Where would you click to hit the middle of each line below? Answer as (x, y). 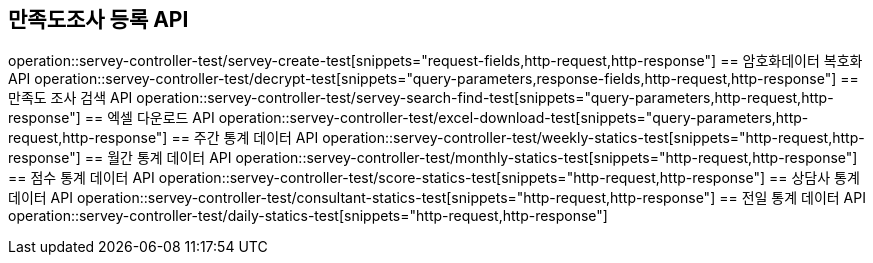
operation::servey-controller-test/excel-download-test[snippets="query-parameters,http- (513, 118)
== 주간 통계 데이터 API (245, 138)
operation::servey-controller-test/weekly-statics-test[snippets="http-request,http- (593, 138)
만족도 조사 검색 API (70, 98)
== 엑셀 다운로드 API (149, 118)
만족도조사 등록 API (98, 19)
